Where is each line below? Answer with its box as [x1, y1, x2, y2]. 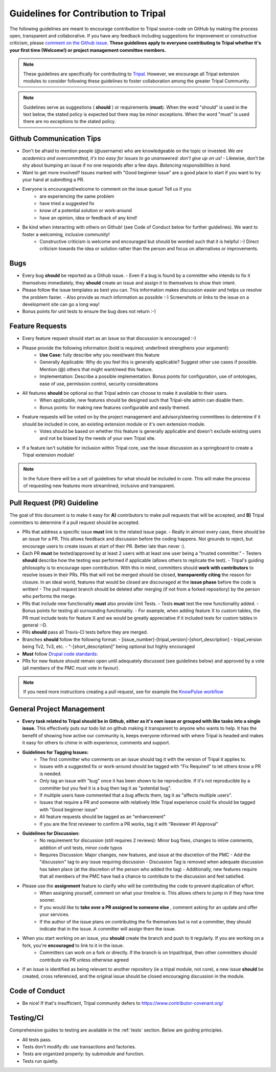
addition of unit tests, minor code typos [39, 844, 123, 851]
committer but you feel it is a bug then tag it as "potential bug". [39, 785, 172, 791]
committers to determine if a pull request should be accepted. [9, 519, 140, 525]
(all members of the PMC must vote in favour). [22, 665, 120, 671]
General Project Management [9, 704, 105, 713]
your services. [39, 912, 70, 918]
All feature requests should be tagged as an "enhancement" [39, 814, 166, 820]
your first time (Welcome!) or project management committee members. [9, 47, 166, 53]
